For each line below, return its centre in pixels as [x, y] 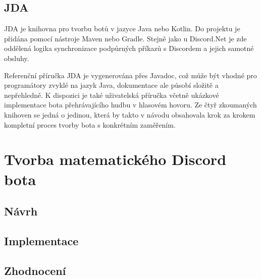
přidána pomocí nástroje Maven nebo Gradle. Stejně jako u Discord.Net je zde [125, 38]
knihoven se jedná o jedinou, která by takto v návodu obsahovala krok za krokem [130, 114]
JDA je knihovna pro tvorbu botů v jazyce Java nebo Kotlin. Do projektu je [122, 29]
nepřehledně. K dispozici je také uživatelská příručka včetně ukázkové [112, 95]
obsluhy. [17, 58]
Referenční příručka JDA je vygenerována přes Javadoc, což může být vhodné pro [130, 75]
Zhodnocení [35, 270]
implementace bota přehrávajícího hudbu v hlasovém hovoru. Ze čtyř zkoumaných [130, 105]
